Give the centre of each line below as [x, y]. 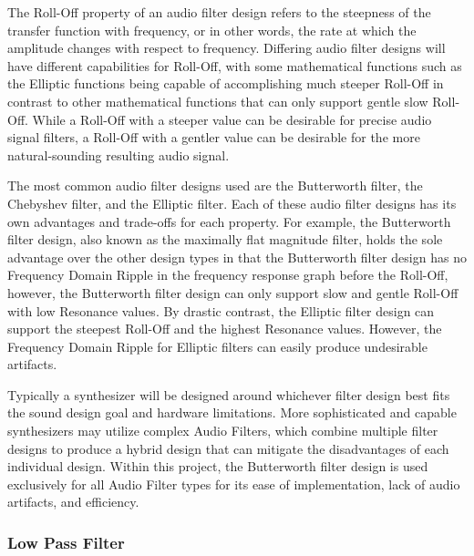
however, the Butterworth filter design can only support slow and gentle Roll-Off [233, 292]
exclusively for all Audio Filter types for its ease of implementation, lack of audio [234, 484]
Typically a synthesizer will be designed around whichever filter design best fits [229, 394]
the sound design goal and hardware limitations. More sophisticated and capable [232, 412]
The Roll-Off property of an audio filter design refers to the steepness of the [219, 12]
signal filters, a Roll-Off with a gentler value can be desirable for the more [214, 137]
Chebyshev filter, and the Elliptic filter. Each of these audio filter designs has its [232, 203]
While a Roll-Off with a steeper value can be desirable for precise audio [232, 119]
